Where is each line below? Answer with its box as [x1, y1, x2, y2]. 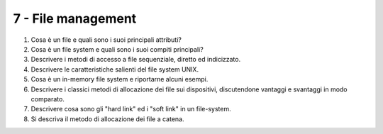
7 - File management [13, 11, 137, 26]
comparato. [30, 94, 65, 103]
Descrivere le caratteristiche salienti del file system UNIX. [30, 65, 199, 74]
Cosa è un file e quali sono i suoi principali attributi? [30, 35, 182, 44]
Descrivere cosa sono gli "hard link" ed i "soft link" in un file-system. [30, 105, 231, 113]
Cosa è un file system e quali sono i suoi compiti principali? [30, 45, 204, 53]
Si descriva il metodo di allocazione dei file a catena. [30, 114, 184, 123]
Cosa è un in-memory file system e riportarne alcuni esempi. [30, 75, 209, 84]
